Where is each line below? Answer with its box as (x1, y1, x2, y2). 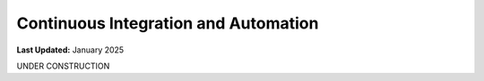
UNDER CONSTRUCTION (16, 61, 110, 71)
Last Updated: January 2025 (16, 45, 125, 55)
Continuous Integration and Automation (16, 13, 319, 33)
